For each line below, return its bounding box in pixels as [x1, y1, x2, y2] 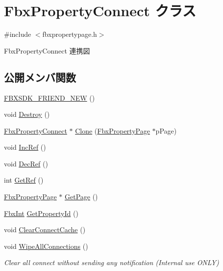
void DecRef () [4, 158, 48, 168]
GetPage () [64, 191, 98, 202]
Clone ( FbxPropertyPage [75, 125, 150, 135]
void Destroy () [4, 109, 50, 119]
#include [4, 29, 31, 39]
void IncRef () [4, 142, 46, 152]
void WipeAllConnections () [4, 241, 88, 251]
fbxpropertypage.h [42, 29, 97, 39]
